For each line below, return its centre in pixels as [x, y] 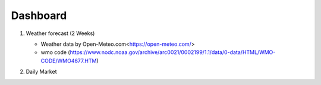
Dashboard [39, 15]
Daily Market [41, 72]
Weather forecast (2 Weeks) [60, 33]
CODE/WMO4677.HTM [69, 61]
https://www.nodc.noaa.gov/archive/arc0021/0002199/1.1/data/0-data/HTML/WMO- [173, 52]
